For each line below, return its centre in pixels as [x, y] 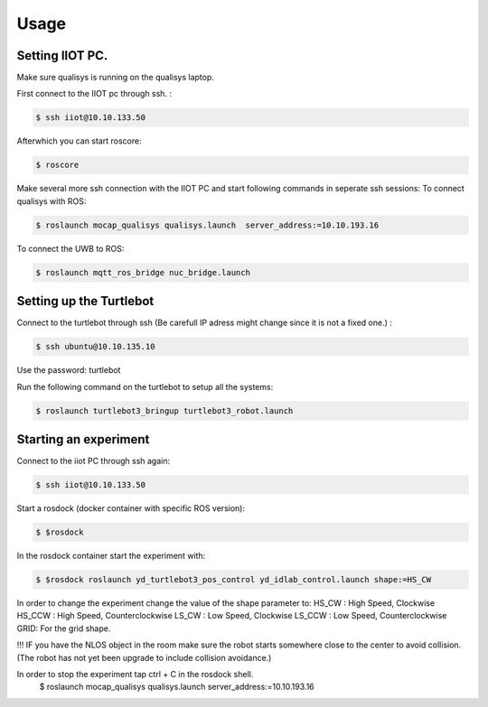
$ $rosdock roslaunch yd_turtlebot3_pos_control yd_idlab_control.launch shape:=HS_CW [234, 579]
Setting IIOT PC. [62, 56]
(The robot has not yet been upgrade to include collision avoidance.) [144, 657]
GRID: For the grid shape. [64, 628]
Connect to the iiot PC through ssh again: [94, 461]
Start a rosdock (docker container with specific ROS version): [131, 508]
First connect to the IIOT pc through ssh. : [94, 94]
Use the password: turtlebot [69, 370]
